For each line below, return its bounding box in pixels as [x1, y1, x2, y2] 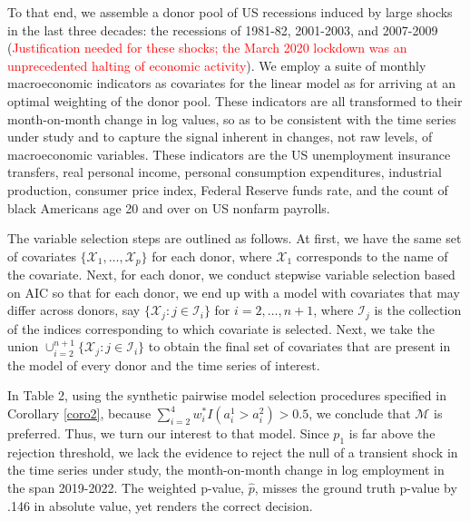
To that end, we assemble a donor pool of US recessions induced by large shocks [7, 3, 453, 21]
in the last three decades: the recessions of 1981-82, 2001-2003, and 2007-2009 [7, 20, 438, 39]
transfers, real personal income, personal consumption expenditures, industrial [7, 162, 442, 182]
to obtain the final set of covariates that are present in [148, 337, 451, 356]
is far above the [348, 424, 436, 443]
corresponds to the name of [296, 246, 448, 265]
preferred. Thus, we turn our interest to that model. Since [7, 424, 329, 443]
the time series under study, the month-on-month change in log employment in [7, 460, 445, 479]
